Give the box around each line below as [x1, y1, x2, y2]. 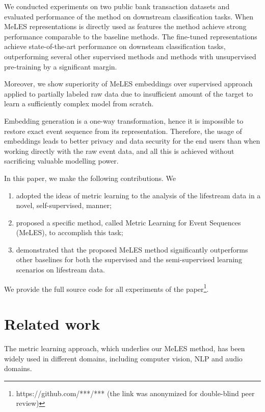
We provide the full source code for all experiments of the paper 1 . [4, 282, 209, 294]
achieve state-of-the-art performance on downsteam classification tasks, [4, 41, 226, 52]
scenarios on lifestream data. [16, 264, 105, 275]
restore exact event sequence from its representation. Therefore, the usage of [4, 125, 242, 136]
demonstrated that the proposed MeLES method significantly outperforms [16, 244, 248, 255]
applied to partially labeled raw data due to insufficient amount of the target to [4, 88, 253, 99]
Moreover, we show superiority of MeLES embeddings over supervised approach [4, 78, 253, 89]
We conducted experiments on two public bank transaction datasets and [4, 1, 230, 11]
